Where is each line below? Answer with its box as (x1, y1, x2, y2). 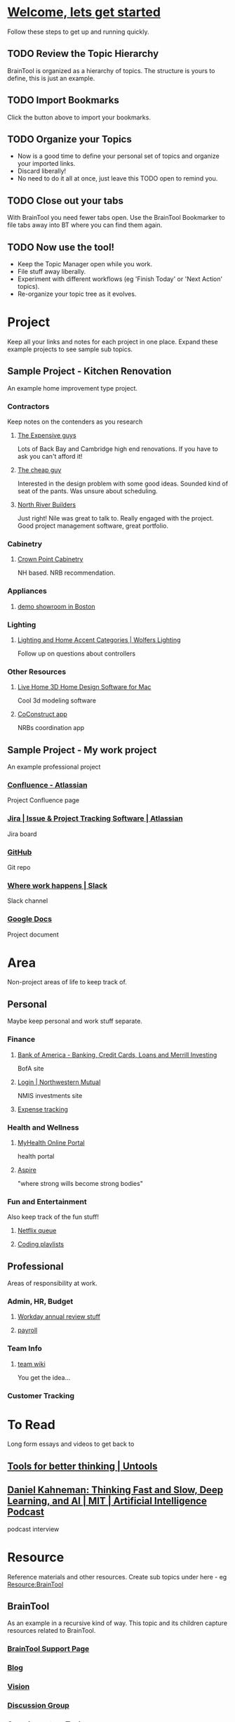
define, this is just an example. (7, 74, 95, 82)
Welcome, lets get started (7, 4, 161, 20)
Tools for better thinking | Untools (7, 1460, 158, 1472)
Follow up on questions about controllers (17, 649, 135, 658)
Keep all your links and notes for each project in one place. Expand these (7, 337, 219, 346)
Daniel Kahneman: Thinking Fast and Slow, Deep (7, 1484, 223, 1496)
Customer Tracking (7, 1390, 75, 1400)
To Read (7, 1416, 56, 1433)
